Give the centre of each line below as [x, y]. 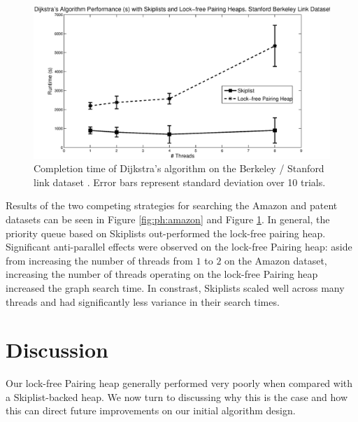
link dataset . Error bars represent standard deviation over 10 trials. [180, 182]
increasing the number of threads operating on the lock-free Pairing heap [162, 274]
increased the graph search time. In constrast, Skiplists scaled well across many [175, 287]
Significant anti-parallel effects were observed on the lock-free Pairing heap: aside [179, 247]
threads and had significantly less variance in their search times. [143, 301]
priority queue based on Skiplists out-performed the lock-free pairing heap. [166, 233]
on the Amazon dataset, [276, 260]
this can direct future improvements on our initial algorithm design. [151, 410]
